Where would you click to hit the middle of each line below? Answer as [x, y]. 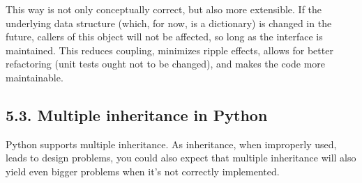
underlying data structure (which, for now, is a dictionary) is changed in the [169, 23]
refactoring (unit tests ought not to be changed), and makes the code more [166, 64]
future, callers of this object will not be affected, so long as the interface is [164, 37]
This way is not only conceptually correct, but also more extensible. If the [164, 9]
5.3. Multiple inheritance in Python [137, 114]
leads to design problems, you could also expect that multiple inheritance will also [181, 158]
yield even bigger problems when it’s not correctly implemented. [143, 171]
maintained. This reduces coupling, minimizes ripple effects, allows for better [169, 50]
